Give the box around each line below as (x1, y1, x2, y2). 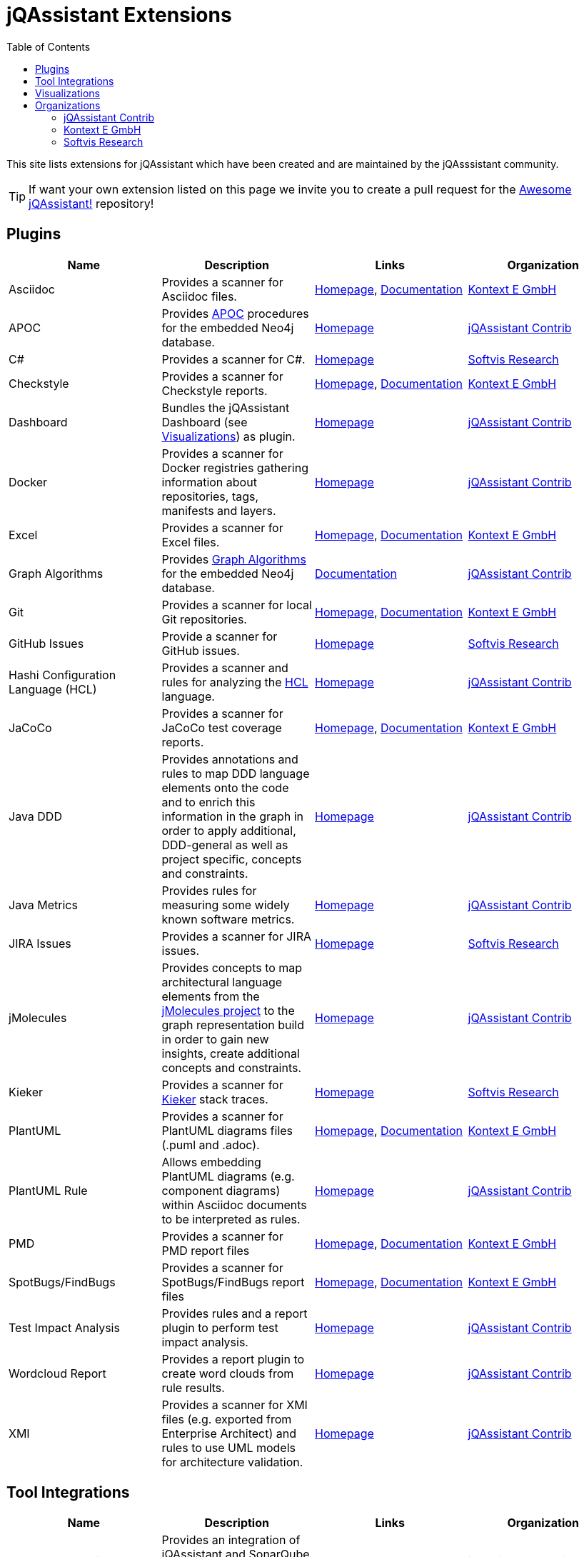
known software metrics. (161, 911, 295, 926)
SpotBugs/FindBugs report (161, 1274, 305, 1289)
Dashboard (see (161, 414, 248, 429)
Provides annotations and (161, 751, 298, 766)
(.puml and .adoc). (161, 1137, 260, 1152)
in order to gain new (161, 1031, 269, 1046)
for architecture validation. (161, 1454, 303, 1469)
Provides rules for (161, 883, 257, 898)
